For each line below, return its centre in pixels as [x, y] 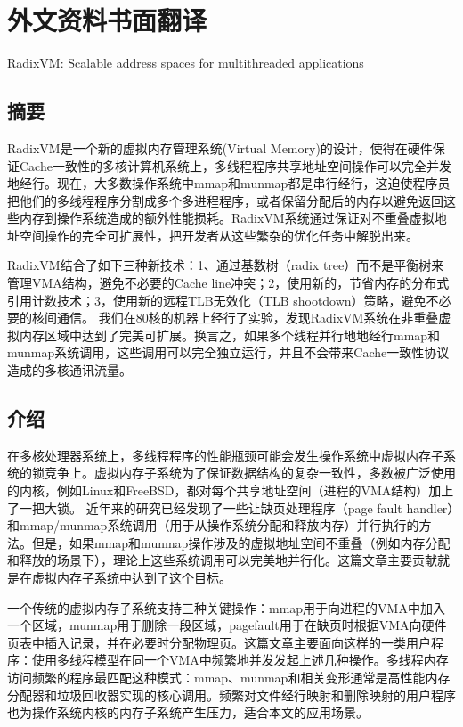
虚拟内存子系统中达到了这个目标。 [131, 577]
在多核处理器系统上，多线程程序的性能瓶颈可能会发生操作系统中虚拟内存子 [225, 455]
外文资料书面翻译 [107, 20]
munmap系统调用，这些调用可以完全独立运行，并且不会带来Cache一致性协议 [228, 352]
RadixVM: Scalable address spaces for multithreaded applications [186, 63]
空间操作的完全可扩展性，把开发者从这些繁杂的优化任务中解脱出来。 [219, 235]
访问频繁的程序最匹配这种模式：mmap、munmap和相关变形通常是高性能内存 [229, 677]
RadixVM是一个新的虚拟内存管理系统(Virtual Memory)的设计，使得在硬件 [220, 147]
